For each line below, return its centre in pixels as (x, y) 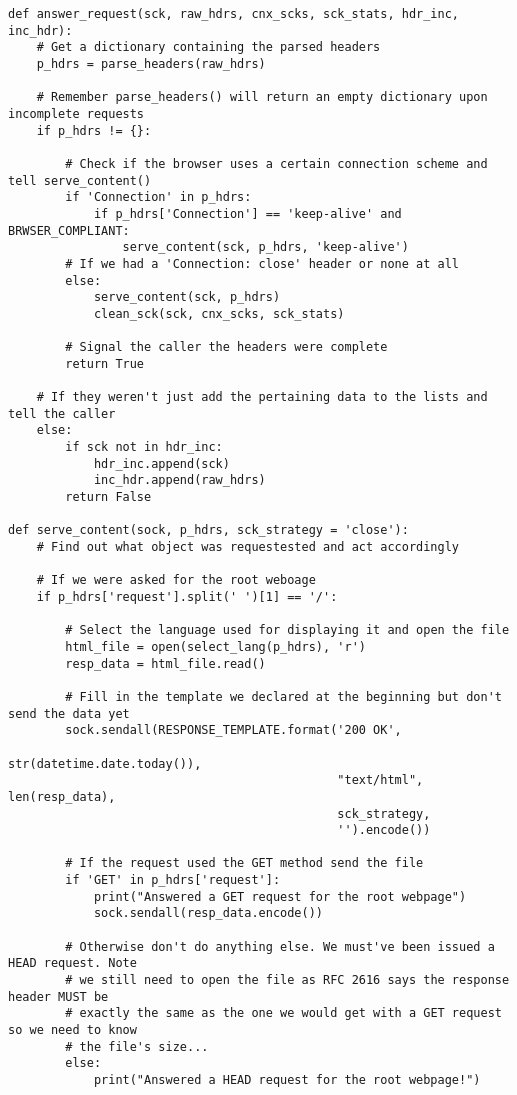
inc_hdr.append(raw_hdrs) (179, 480)
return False (108, 497)
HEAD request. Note (72, 963)
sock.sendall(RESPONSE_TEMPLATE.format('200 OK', (233, 730)
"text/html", (380, 780)
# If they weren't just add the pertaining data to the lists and (262, 397)
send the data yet (69, 713)
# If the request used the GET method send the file (244, 863)
